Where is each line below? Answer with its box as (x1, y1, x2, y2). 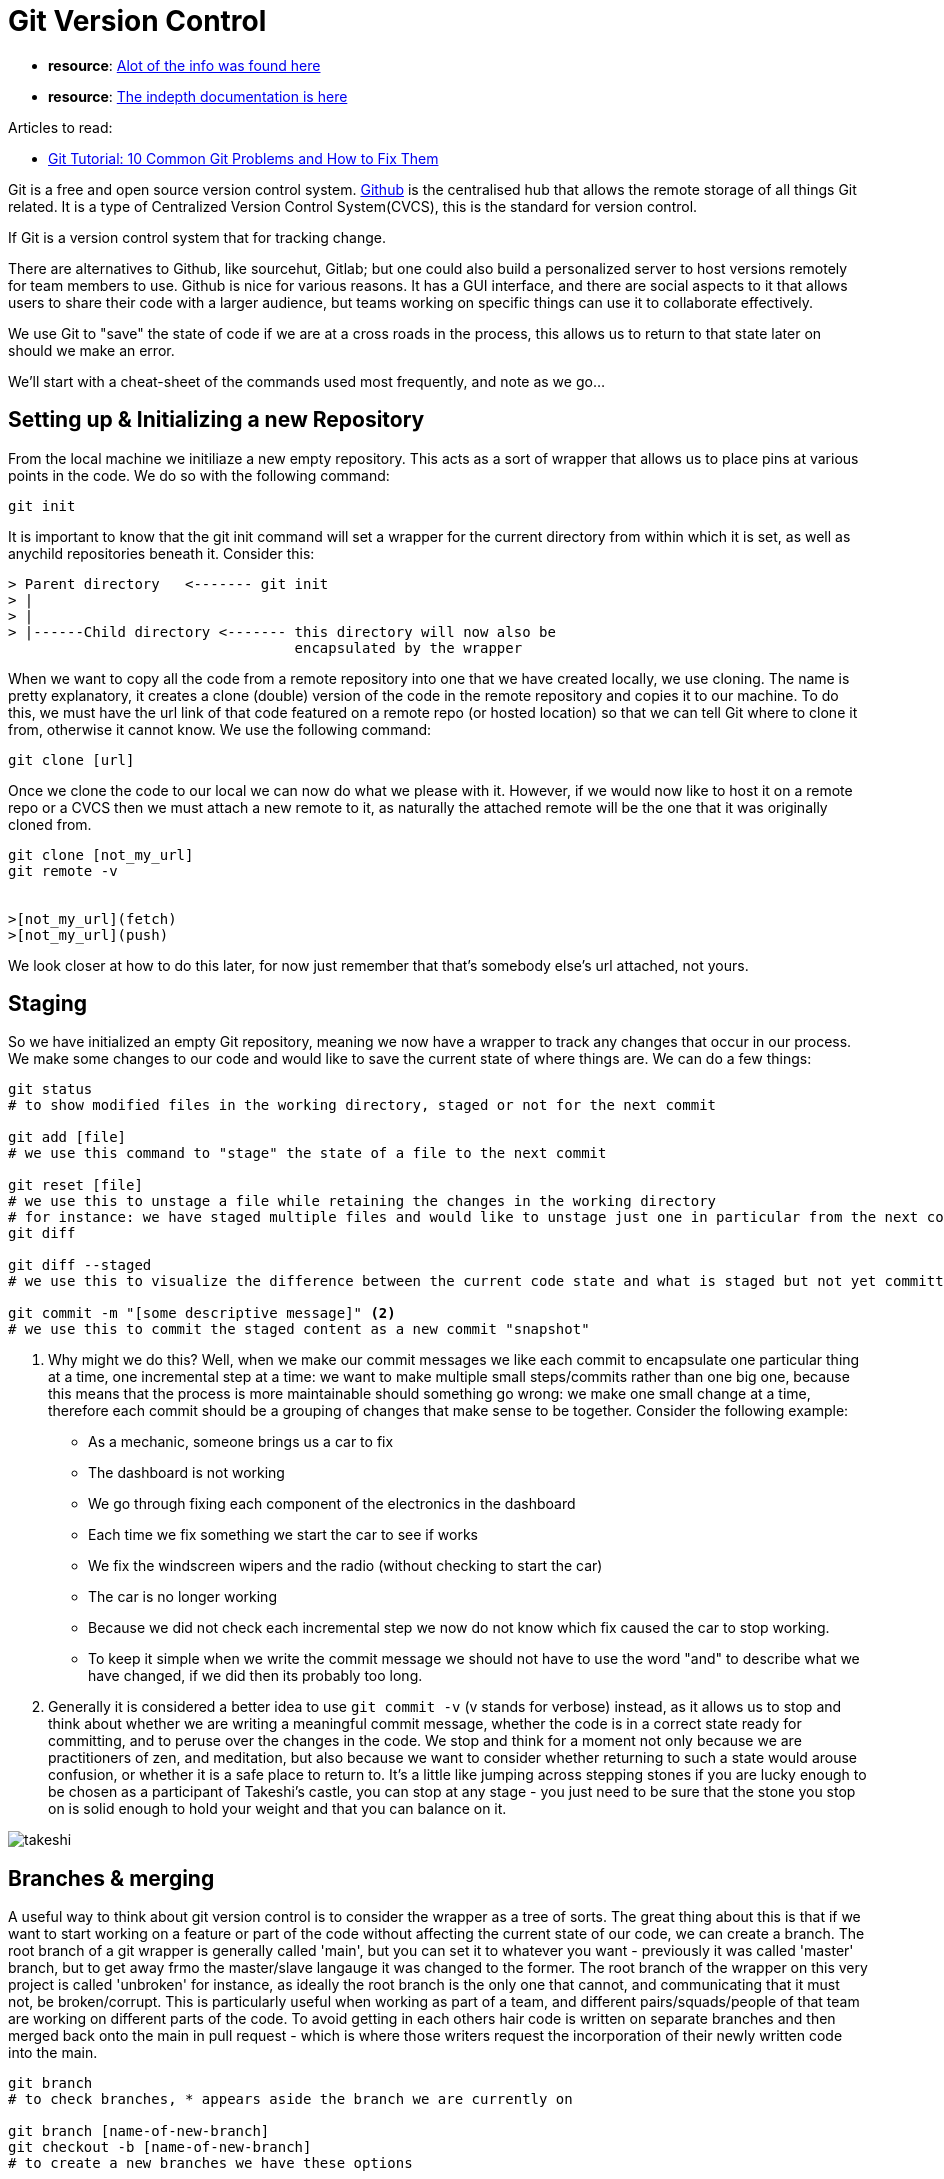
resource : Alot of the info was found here (48, 56, 321, 74)
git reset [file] (8, 1177, 143, 1194)
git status (8, 1081, 93, 1098)
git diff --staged (8, 1257, 152, 1274)
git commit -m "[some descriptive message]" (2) (8, 1305, 396, 1322)
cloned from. (8, 815, 92, 833)
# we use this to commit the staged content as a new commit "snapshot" (8, 1321, 590, 1338)
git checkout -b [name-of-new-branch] (8, 2139, 312, 2156)
